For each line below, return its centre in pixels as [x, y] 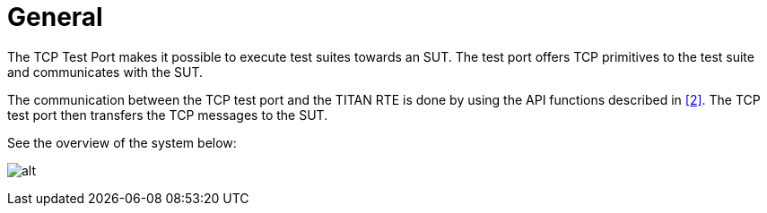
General [55, 17]
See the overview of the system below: [122, 142]
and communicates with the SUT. [105, 72]
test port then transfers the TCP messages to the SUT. [168, 115]
